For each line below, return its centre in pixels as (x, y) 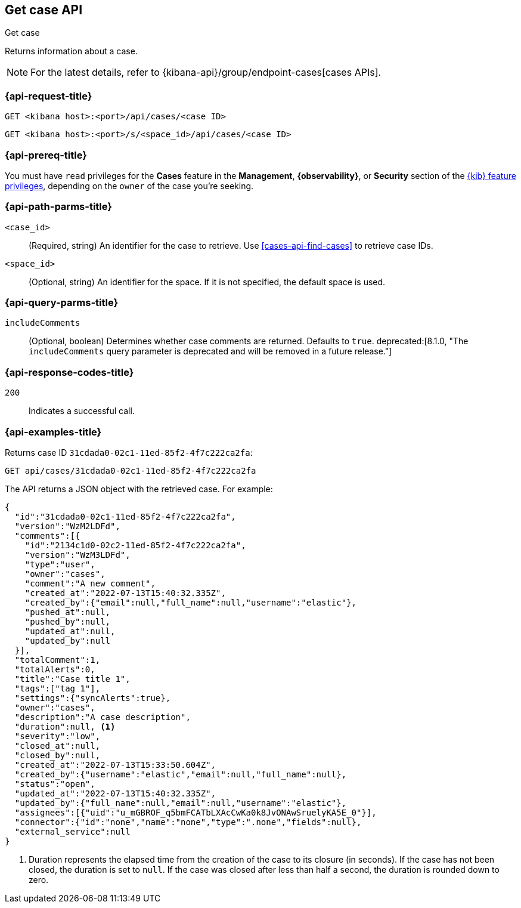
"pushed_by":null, (68, 621)
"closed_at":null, (58, 745)
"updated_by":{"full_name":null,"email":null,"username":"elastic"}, (181, 803)
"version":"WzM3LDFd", (77, 555)
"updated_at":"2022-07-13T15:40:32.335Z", (115, 793)
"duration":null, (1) (65, 726)
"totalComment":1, (58, 660)
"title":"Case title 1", (72, 679)
